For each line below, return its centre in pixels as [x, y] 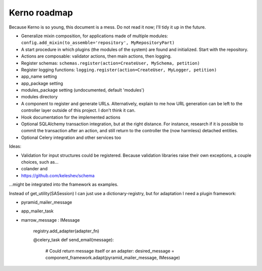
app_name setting [39, 76]
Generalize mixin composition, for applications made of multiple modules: [95, 36]
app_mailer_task [37, 211]
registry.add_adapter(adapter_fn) [66, 231]
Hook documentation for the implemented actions [71, 117]
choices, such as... [40, 162]
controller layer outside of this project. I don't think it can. [78, 110]
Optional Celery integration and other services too [71, 137]
